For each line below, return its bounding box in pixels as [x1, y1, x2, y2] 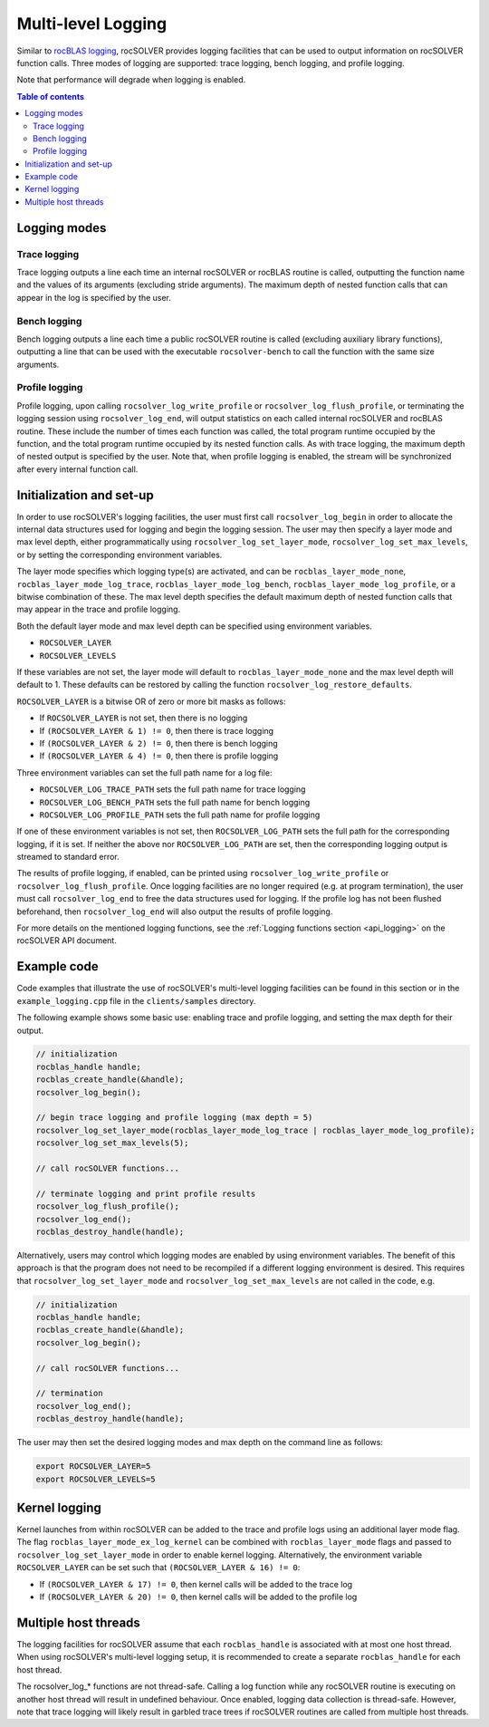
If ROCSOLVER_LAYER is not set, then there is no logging [39, 712, 248, 724]
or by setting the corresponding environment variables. [16, 549, 223, 560]
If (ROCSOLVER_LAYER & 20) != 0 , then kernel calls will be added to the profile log [39, 1591, 358, 1603]
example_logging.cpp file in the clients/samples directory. [16, 995, 256, 1006]
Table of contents [16, 91, 85, 101]
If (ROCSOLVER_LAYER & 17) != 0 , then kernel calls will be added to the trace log [39, 1578, 353, 1589]
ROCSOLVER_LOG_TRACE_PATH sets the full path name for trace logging [39, 784, 306, 795]
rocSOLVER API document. [16, 935, 117, 946]
